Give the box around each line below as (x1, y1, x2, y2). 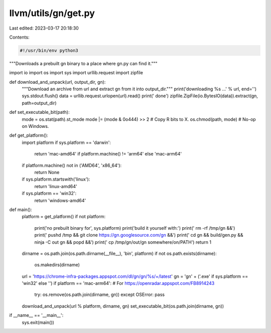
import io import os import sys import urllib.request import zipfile (9, 70, 143, 76)
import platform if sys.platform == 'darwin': (22, 139, 111, 145)
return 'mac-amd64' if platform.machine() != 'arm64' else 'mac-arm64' (34, 151, 182, 157)
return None (34, 169, 60, 175)
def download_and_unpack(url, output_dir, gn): (9, 79, 106, 85)
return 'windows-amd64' (34, 197, 86, 203)
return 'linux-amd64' (34, 183, 77, 189)
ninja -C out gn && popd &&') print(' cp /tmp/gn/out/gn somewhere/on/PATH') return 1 (34, 239, 212, 245)
